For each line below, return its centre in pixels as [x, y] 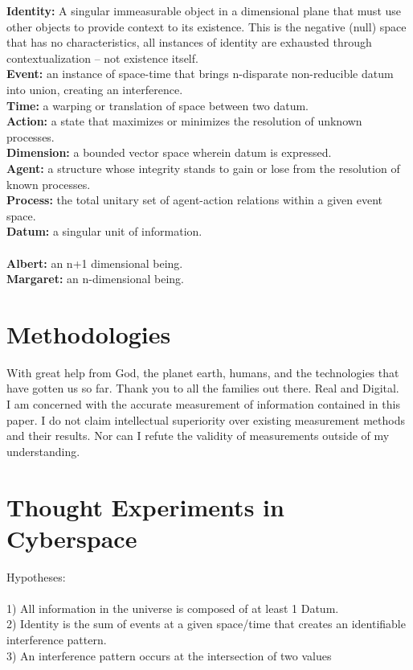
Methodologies [89, 333]
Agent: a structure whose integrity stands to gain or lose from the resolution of [203, 168]
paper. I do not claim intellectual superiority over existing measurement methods [206, 419]
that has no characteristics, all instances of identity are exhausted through [189, 42]
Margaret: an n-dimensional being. [95, 279]
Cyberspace [72, 538]
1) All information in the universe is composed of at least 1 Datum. [173, 608]
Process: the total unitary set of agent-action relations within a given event [194, 200]
